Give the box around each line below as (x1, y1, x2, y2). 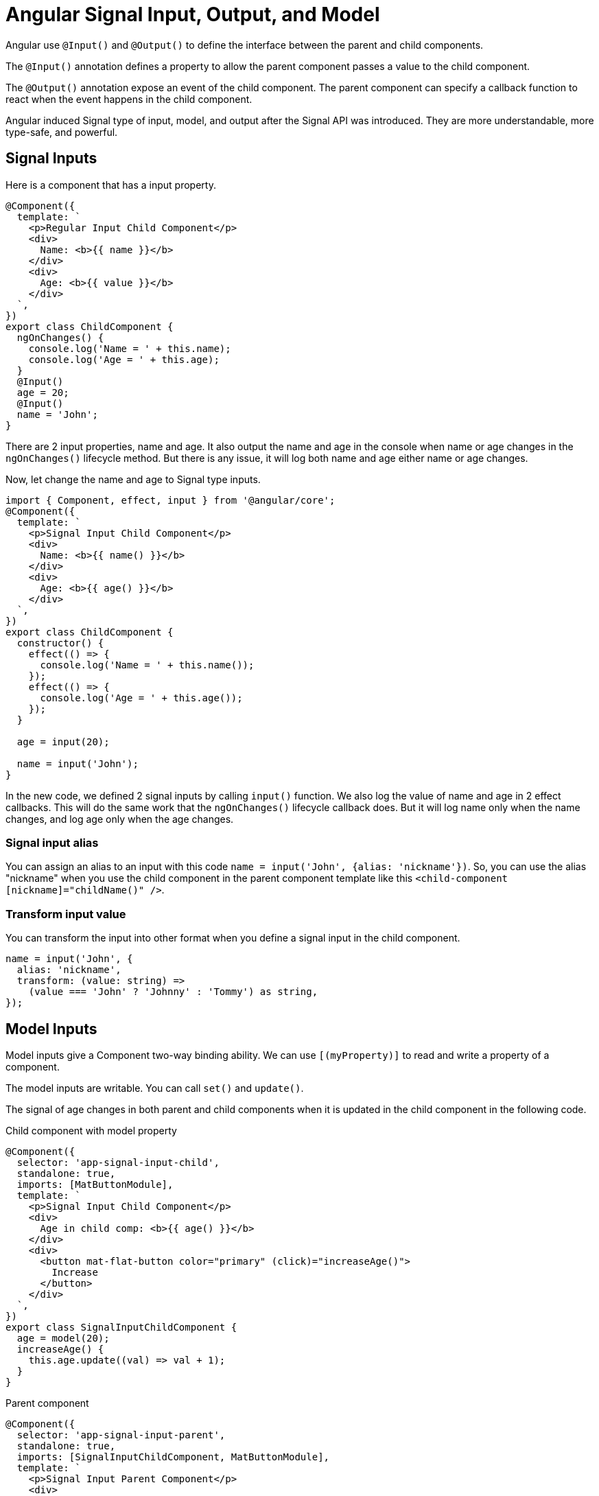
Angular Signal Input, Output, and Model (5, 3, 380, 26)
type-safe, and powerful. (5, 126, 118, 138)
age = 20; (16, 386, 69, 398)
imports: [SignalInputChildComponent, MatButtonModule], (16, 1451, 330, 1462)
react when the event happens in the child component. (5, 93, 252, 105)
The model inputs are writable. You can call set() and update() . (5, 1082, 304, 1094)
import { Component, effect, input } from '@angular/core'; (5, 494, 336, 506)
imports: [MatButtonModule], (16, 1178, 174, 1190)
